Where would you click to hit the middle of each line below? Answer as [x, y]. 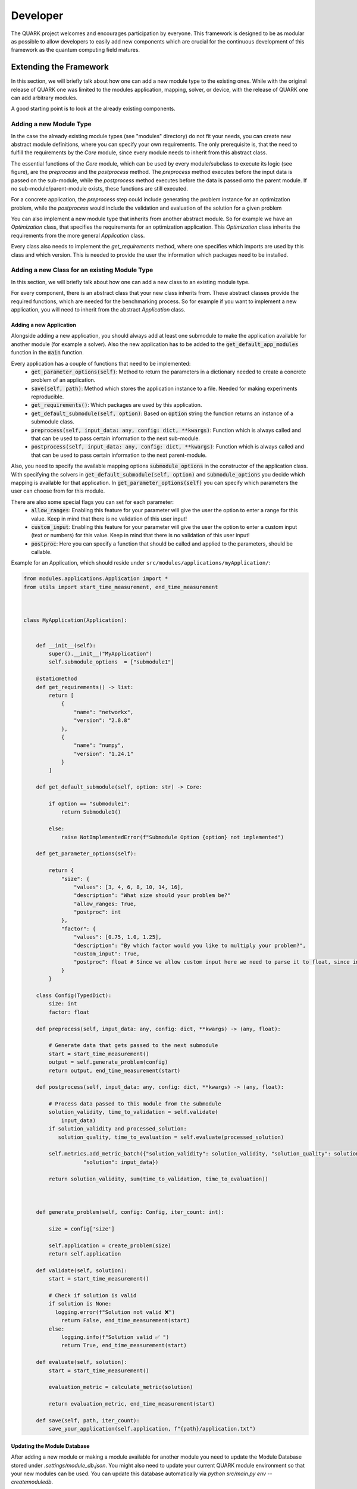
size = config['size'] [82, 1229]
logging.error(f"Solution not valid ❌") [115, 1312]
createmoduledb [31, 1482]
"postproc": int [97, 912]
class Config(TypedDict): [74, 996]
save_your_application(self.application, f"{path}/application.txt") [152, 1429]
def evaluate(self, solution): [82, 1362]
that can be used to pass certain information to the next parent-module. [119, 455]
